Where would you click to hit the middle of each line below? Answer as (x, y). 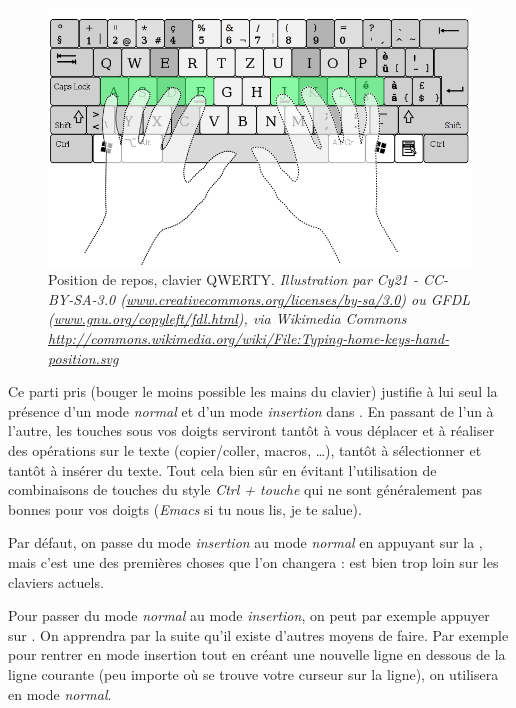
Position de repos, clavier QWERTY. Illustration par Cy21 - (233, 279)
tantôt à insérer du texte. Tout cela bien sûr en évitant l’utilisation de (222, 469)
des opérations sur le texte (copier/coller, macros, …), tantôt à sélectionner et (245, 450)
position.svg (83, 357)
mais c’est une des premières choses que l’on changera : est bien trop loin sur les (253, 562)
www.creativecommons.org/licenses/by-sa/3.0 (263, 298)
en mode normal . (60, 693)
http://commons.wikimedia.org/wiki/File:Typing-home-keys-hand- (249, 338)
